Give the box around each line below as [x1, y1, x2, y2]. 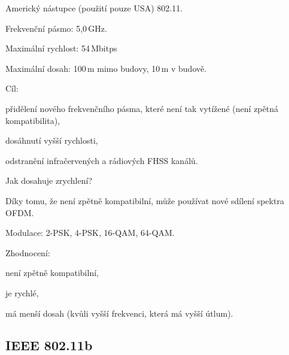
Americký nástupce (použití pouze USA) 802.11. [5, 2, 183, 14]
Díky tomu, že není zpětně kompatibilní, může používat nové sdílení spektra [5, 194, 284, 207]
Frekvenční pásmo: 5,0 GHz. [5, 22, 107, 34]
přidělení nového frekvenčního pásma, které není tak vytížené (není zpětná [5, 102, 278, 114]
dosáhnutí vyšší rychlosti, [5, 134, 98, 147]
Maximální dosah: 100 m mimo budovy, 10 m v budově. [5, 62, 207, 74]
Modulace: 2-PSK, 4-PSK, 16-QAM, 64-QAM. [5, 226, 175, 239]
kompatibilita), [5, 114, 60, 126]
